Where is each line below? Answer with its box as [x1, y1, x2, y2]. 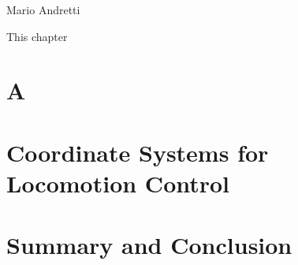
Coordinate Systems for [6, 136, 269, 168]
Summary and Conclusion [6, 229, 292, 261]
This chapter [6, 28, 68, 44]
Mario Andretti [6, 2, 80, 17]
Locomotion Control [6, 166, 230, 199]
